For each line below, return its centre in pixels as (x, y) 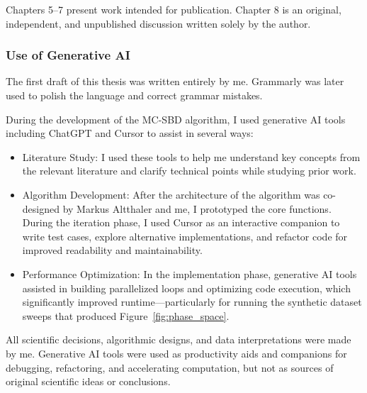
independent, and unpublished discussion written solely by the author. (158, 23)
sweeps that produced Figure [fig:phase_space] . (126, 315)
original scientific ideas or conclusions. (88, 381)
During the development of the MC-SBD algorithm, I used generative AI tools (176, 119)
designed (41, 208)
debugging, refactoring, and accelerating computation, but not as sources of (170, 367)
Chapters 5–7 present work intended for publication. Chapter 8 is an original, (174, 9)
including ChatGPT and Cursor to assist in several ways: (130, 133)
